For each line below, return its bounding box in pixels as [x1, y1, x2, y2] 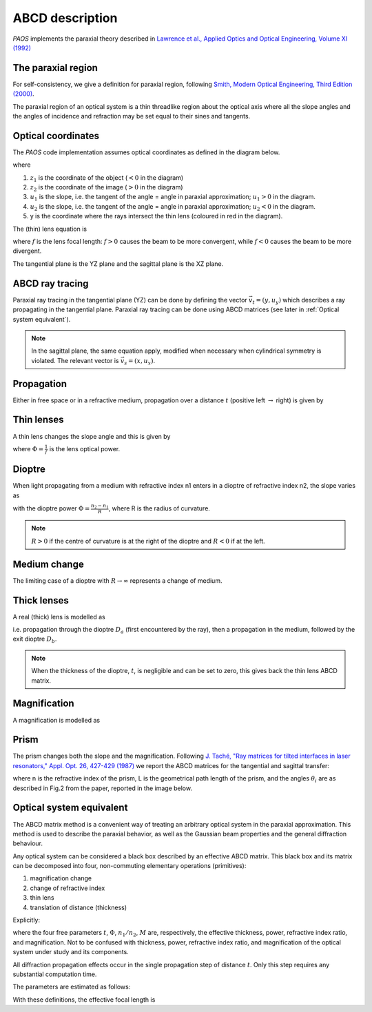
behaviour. [12, 839, 43, 847]
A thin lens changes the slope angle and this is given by [12, 432, 171, 440]
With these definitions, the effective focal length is [12, 995, 156, 1004]
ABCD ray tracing [12, 278, 89, 289]
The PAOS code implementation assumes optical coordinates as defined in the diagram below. [12, 148, 280, 156]
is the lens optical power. [49, 444, 121, 453]
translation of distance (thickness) [30, 903, 127, 911]
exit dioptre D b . [12, 634, 57, 645]
